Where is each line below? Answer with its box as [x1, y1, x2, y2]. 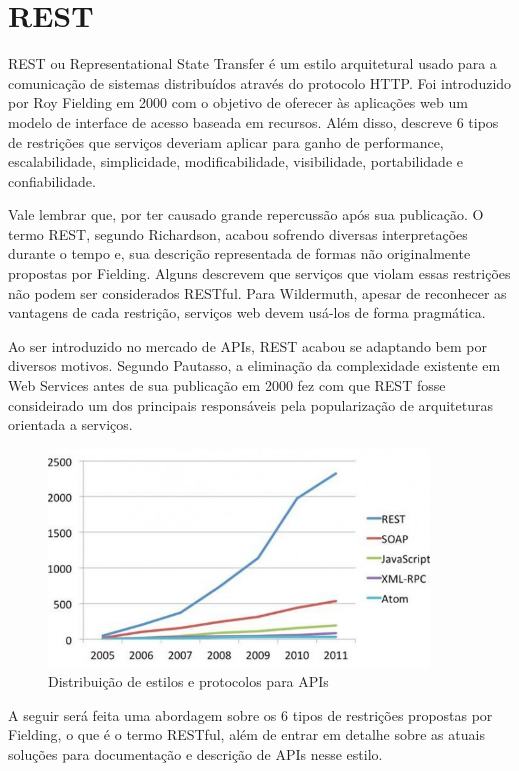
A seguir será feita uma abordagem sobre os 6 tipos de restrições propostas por [8, 704, 493, 725]
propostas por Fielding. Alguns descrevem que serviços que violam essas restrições [8, 263, 511, 284]
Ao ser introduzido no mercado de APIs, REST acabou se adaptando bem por [8, 335, 487, 356]
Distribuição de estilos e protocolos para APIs [48, 671, 329, 692]
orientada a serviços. [8, 414, 133, 435]
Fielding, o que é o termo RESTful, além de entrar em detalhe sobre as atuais [8, 724, 485, 745]
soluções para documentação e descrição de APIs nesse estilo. [8, 743, 383, 764]
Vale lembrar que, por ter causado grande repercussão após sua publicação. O [8, 204, 484, 225]
